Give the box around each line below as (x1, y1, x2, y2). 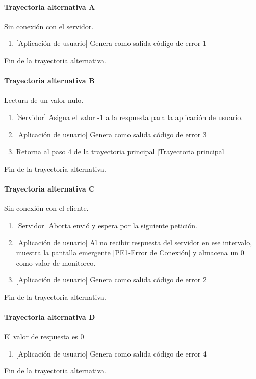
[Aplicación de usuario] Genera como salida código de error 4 (16, 348, 207, 359)
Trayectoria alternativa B (4, 75, 95, 86)
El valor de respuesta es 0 (4, 331, 84, 342)
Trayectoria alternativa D (4, 311, 95, 322)
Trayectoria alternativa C (4, 183, 95, 194)
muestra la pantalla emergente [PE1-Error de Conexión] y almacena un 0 (16, 247, 244, 257)
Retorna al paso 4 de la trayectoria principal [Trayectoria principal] (16, 146, 226, 157)
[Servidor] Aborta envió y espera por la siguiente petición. (16, 220, 197, 230)
